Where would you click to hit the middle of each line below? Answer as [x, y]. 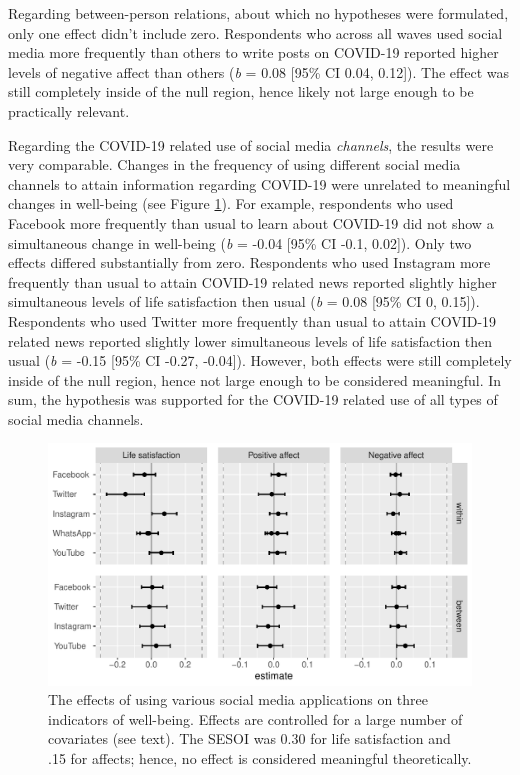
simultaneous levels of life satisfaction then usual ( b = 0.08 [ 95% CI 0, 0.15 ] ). [244, 301]
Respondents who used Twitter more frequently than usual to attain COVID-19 [252, 320]
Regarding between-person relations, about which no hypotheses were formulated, [258, 13]
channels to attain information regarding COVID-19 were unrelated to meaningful [259, 183]
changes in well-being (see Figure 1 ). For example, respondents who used [231, 203]
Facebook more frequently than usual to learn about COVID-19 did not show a [251, 222]
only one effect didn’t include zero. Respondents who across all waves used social [255, 32]
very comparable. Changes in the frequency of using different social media [234, 164]
